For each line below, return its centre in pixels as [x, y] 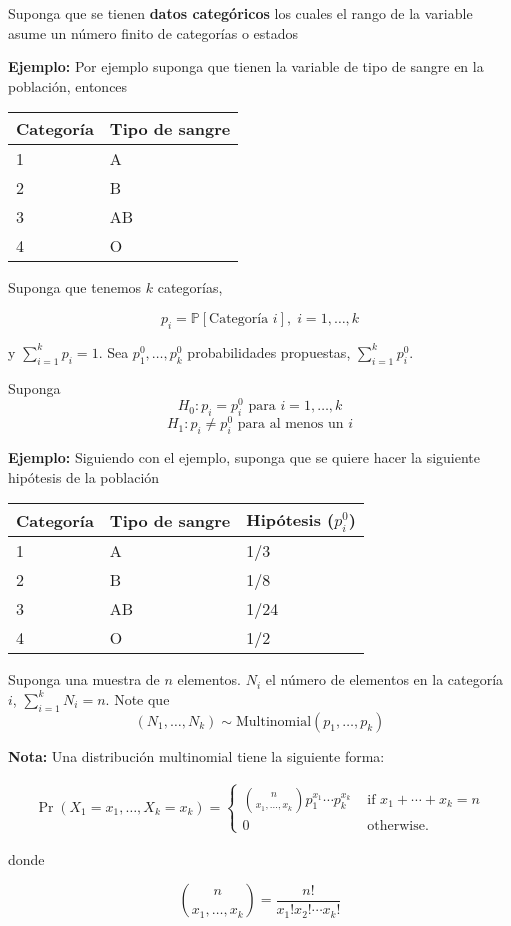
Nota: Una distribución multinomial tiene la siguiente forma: [196, 755]
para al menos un [290, 424]
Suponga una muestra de [84, 679]
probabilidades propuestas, [269, 351]
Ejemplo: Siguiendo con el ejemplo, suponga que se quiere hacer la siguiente [244, 456]
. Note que [137, 698]
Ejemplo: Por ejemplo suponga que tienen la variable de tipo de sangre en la [246, 66]
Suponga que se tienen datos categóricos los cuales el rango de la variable [240, 13]
